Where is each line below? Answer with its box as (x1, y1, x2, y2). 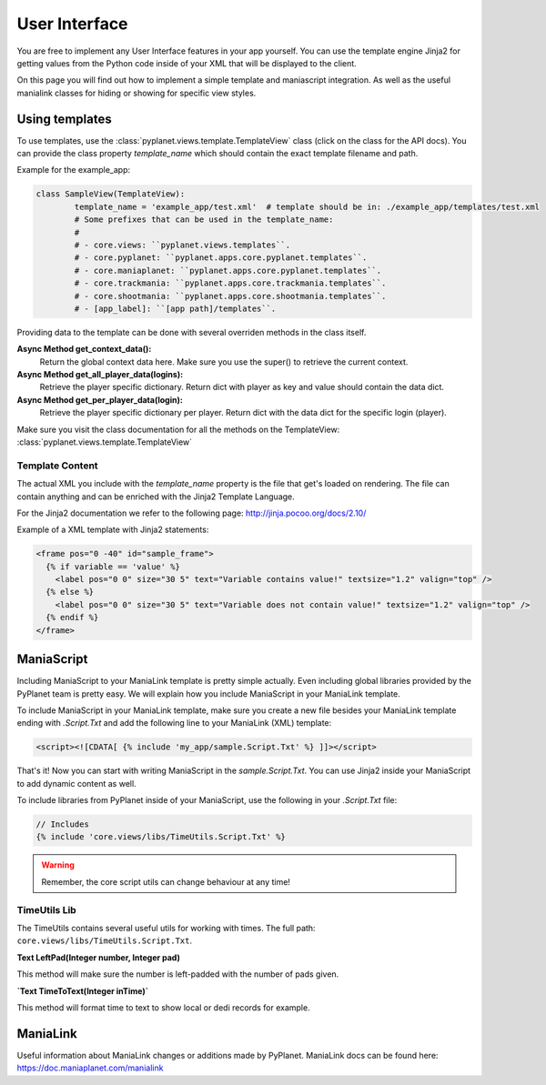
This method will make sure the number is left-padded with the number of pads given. (16, 969, 339, 980)
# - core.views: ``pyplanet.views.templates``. (74, 239, 291, 250)
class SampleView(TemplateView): (35, 189, 186, 199)
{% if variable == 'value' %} (45, 561, 181, 572)
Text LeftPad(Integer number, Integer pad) (16, 951, 181, 963)
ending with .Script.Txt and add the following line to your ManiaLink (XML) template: (16, 718, 332, 728)
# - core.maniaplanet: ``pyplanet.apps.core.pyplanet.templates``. (74, 265, 382, 276)
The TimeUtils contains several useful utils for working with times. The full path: (16, 922, 316, 933)
